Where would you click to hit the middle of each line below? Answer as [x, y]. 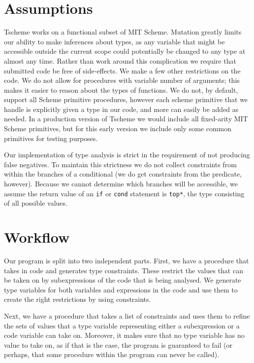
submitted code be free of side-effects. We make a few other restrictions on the [122, 70]
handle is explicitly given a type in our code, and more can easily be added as [121, 109]
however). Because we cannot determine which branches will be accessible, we [121, 184]
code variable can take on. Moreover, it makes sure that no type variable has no [124, 335]
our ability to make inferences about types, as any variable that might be [114, 41]
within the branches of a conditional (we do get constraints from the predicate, [123, 174]
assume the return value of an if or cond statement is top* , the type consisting [124, 193]
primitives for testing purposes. [51, 138]
